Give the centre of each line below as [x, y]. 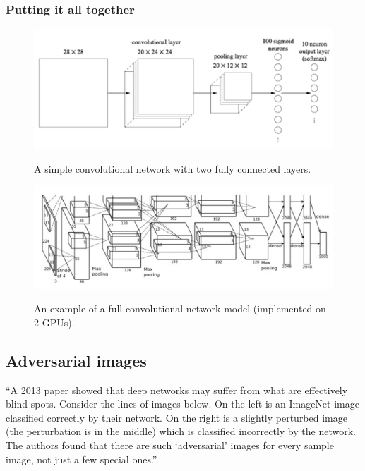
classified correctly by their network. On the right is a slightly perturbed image [176, 417]
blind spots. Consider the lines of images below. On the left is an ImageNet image [182, 404]
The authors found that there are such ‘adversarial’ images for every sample [170, 445]
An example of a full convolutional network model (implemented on [180, 308]
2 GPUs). [54, 322]
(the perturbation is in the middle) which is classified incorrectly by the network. [181, 431]
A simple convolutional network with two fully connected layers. [173, 168]
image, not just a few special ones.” [82, 459]
